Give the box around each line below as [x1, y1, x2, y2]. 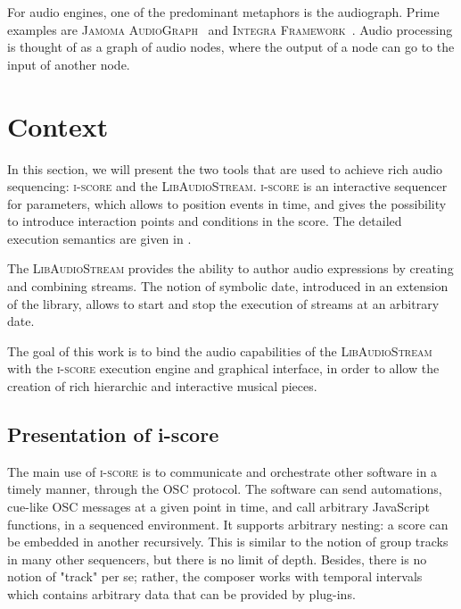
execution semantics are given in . [7, 229, 192, 247]
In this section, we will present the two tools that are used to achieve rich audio [7, 159, 443, 178]
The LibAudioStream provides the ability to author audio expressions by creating [7, 259, 454, 278]
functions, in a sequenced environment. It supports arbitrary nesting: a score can [7, 514, 449, 533]
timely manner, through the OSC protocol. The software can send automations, [7, 480, 442, 498]
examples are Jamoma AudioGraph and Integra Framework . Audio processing [7, 20, 453, 38]
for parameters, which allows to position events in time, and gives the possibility [7, 194, 447, 213]
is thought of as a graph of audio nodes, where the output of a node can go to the [7, 38, 455, 56]
